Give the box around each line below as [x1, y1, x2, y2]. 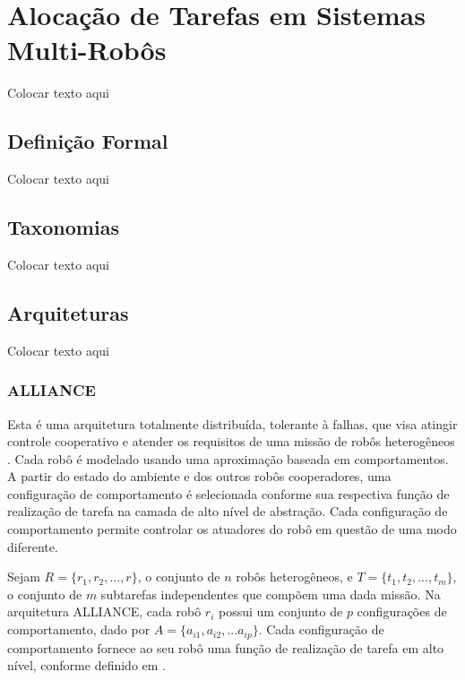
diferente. [7, 537, 58, 555]
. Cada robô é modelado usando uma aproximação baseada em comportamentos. [7, 449, 449, 468]
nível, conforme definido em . [7, 656, 167, 675]
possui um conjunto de [219, 602, 343, 621]
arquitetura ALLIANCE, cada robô [7, 602, 202, 621]
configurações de [357, 602, 447, 621]
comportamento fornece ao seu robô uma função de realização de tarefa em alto [7, 638, 444, 657]
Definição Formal [7, 127, 168, 155]
